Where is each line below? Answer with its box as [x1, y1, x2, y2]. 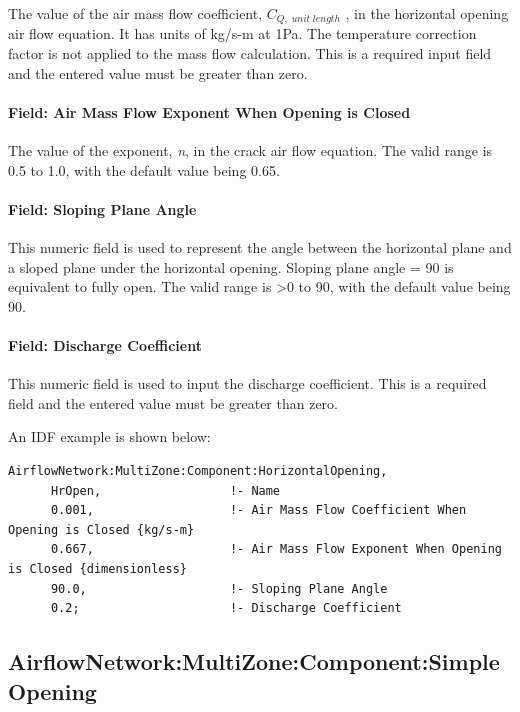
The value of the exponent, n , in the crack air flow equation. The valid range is [8, 140, 493, 161]
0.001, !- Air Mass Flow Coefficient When [50, 503, 467, 518]
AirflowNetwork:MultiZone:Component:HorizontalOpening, [8, 463, 388, 478]
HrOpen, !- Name [50, 483, 281, 498]
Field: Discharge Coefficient [8, 334, 202, 355]
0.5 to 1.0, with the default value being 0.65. [8, 159, 280, 180]
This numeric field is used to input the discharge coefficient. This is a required [8, 373, 487, 394]
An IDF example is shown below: [8, 426, 211, 447]
